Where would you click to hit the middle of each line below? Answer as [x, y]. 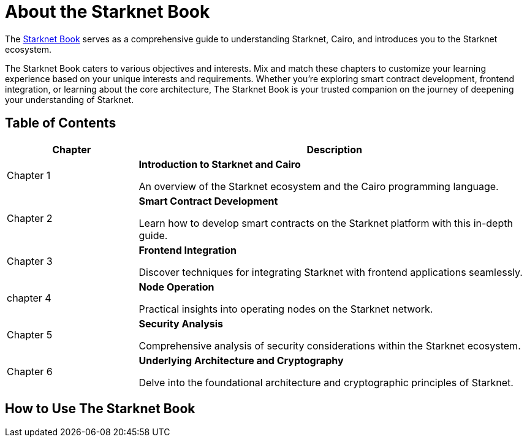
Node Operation [176, 287]
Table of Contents [61, 123]
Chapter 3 [30, 261]
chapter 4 [29, 298]
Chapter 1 [29, 175]
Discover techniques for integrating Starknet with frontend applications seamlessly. [331, 272]
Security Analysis [181, 323]
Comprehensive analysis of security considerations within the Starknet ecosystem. [330, 345]
